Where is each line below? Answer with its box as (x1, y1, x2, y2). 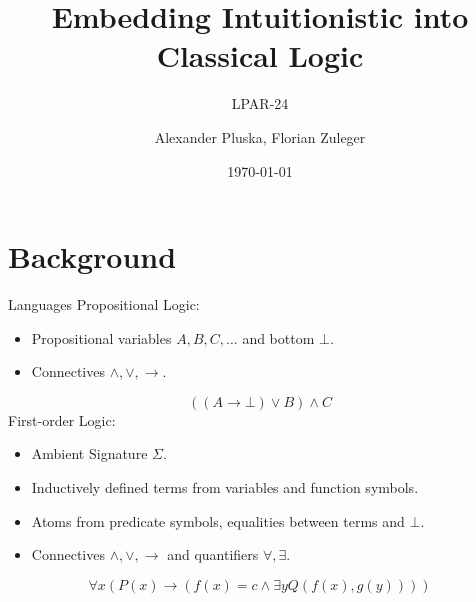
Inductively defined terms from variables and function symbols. (31, 477, 419, 497)
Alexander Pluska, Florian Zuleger (154, 126, 366, 147)
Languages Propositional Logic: (8, 294, 200, 315)
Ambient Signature (31, 443, 148, 464)
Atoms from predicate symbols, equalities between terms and (31, 510, 405, 531)
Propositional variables (31, 327, 172, 348)
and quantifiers (167, 544, 259, 565)
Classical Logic (156, 35, 364, 76)
